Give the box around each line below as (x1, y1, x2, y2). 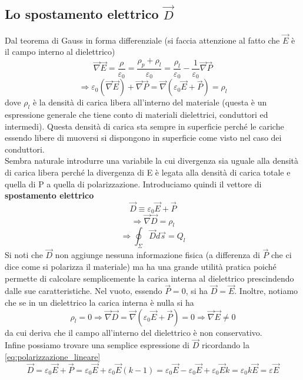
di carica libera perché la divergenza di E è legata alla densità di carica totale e (5, 166, 291, 178)
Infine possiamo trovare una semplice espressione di (5, 339, 189, 351)
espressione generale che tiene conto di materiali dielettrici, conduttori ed (5, 108, 268, 121)
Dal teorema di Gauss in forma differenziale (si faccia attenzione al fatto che (5, 34, 280, 46)
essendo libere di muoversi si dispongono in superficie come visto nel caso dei (5, 131, 282, 144)
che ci (271, 249, 292, 261)
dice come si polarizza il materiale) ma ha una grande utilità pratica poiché (5, 260, 277, 273)
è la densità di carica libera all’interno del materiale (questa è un (32, 96, 267, 108)
